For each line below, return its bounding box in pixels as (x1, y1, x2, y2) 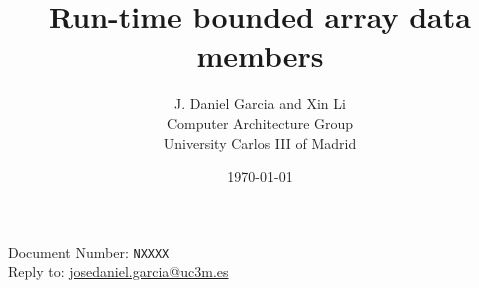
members (196, 35, 324, 76)
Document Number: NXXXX (8, 241, 170, 262)
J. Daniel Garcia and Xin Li (174, 93, 346, 114)
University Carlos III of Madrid (163, 132, 357, 153)
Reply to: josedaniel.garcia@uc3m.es (8, 261, 229, 282)
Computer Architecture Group (166, 112, 354, 133)
